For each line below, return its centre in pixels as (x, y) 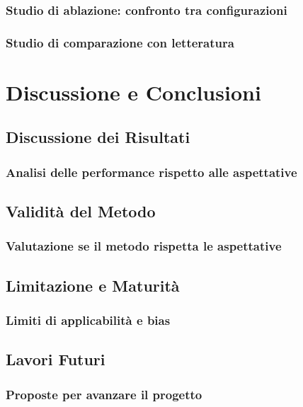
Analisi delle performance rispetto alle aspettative (151, 172)
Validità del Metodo (81, 211)
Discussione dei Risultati (98, 137)
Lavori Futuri (56, 359)
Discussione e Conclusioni (133, 92)
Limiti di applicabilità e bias (88, 320)
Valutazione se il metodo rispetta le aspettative (144, 246)
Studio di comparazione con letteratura (120, 42)
